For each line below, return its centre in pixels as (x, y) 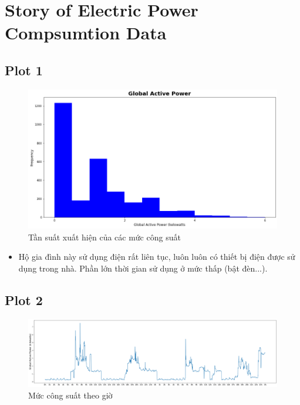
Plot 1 (24, 70)
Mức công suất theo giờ (70, 395)
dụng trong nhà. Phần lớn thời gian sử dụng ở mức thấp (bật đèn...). (143, 268)
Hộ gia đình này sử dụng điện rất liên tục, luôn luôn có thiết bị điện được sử (157, 257)
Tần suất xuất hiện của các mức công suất (105, 237)
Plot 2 (24, 299)
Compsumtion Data (86, 33)
